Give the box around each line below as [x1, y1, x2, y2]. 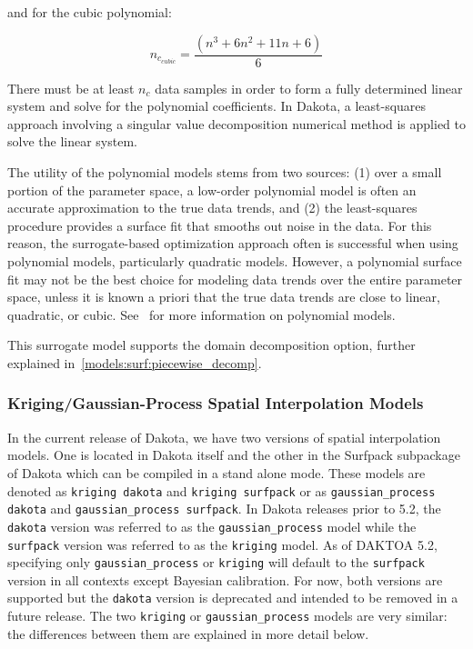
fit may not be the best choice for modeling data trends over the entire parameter [7, 269, 463, 288]
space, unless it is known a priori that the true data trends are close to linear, [7, 287, 440, 306]
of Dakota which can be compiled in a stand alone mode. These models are [7, 463, 426, 482]
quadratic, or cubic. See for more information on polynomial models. [7, 305, 396, 324]
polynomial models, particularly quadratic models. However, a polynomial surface [7, 251, 462, 270]
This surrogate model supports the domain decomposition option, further [7, 335, 416, 354]
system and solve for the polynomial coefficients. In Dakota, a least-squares [7, 96, 427, 115]
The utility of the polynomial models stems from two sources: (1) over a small [7, 163, 442, 181]
